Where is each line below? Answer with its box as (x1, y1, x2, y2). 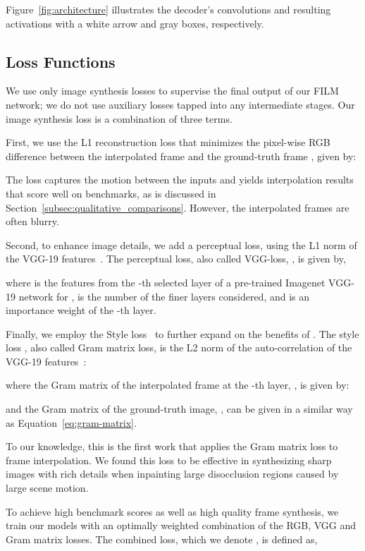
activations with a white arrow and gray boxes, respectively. (6, 16, 264, 30)
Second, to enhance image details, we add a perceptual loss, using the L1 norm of (6, 237, 357, 252)
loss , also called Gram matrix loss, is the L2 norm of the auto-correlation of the (6, 340, 352, 355)
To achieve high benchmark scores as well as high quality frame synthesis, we (6, 504, 339, 519)
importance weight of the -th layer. (6, 303, 156, 317)
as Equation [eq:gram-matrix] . (6, 415, 137, 430)
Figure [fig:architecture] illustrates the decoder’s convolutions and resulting (6, 2, 331, 16)
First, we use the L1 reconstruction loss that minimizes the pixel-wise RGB (6, 135, 330, 150)
